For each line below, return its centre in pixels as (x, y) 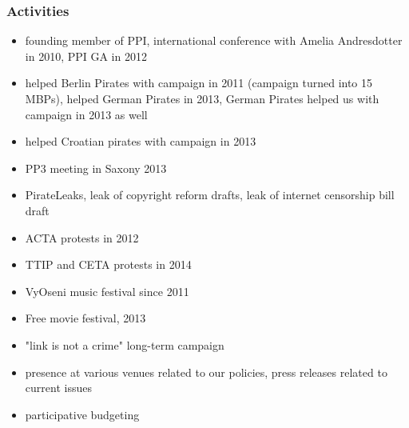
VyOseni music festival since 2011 (107, 291)
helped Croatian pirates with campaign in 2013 (141, 141)
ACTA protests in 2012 (82, 237)
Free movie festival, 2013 (85, 318)
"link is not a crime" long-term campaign (125, 344)
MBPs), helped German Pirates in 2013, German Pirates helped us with (202, 98)
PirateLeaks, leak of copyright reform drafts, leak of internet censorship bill (210, 195)
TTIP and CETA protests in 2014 (108, 264)
